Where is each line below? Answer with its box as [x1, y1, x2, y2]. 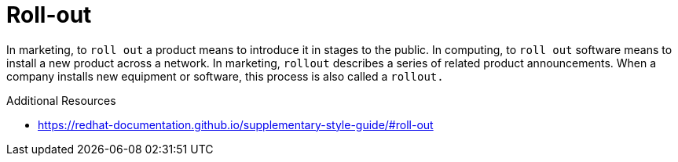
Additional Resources [6, 93, 116, 107]
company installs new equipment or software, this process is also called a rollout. [6, 69, 444, 83]
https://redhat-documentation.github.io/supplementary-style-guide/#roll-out [38, 117, 434, 131]
